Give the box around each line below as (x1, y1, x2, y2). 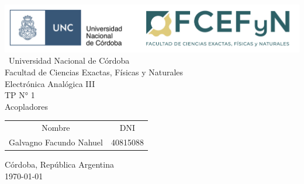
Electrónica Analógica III (5, 77, 95, 89)
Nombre (42, 121, 70, 134)
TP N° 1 (5, 89, 35, 101)
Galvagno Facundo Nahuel (9, 136, 103, 148)
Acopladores (5, 100, 49, 112)
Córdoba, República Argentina (5, 158, 114, 171)
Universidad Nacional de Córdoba (8, 54, 130, 67)
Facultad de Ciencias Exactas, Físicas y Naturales (5, 65, 184, 78)
